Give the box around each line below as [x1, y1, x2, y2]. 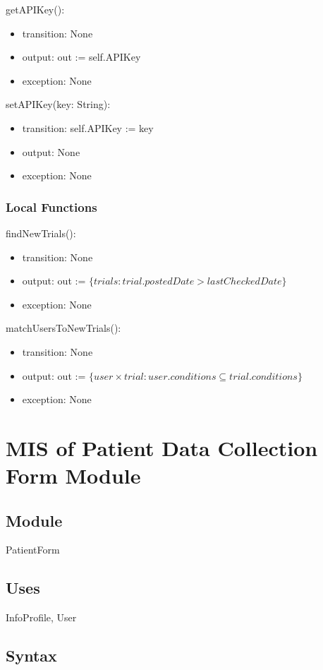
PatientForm [6, 542, 60, 557]
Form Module [6, 461, 141, 490]
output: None [22, 144, 80, 159]
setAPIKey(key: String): [6, 97, 111, 112]
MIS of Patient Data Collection [6, 433, 318, 462]
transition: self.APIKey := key [22, 120, 154, 135]
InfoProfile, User [6, 610, 77, 625]
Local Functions [6, 198, 97, 215]
